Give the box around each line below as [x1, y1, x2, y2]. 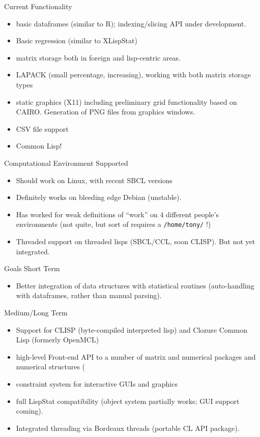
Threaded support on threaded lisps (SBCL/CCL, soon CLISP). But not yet [16, 236, 255, 246]
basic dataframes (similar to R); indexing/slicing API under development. [16, 18, 246, 28]
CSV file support [16, 123, 69, 134]
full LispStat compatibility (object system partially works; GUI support [16, 395, 240, 406]
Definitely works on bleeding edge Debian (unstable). [16, 192, 182, 202]
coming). [16, 405, 43, 416]
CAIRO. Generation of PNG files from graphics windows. [16, 106, 195, 117]
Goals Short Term [4, 263, 60, 274]
